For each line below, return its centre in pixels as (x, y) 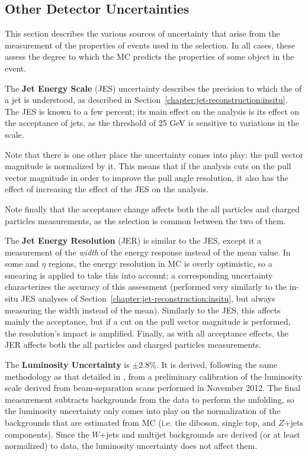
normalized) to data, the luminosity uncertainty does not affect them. (131, 446)
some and (22, 263)
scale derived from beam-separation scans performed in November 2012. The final (153, 388)
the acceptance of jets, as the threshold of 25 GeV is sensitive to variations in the (152, 123)
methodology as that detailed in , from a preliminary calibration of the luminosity (154, 376)
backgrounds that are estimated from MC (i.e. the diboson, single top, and (140, 423)
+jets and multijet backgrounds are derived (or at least (200, 434)
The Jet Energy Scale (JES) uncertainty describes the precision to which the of (153, 88)
